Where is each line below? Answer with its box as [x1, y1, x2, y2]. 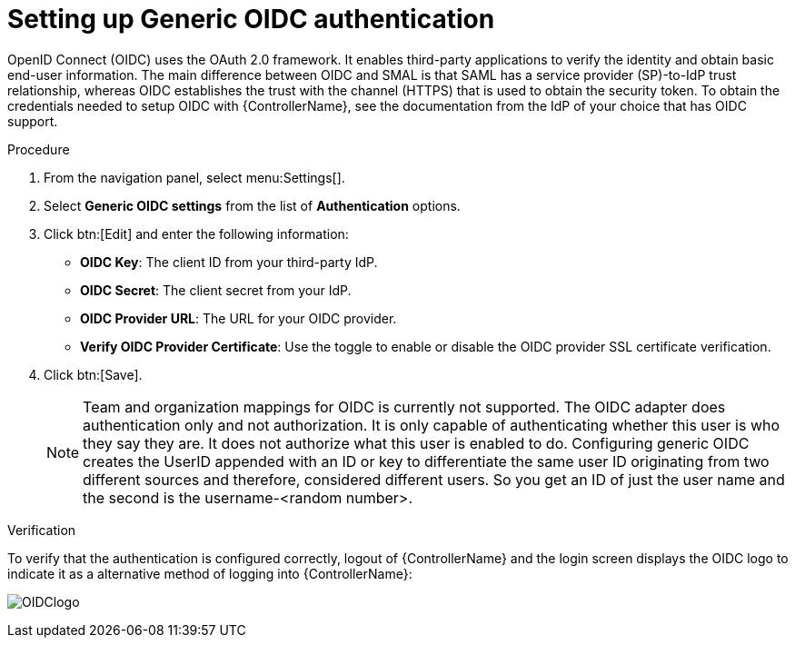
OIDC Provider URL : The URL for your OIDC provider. [80, 310, 397, 326]
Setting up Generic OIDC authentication [7, 4, 495, 35]
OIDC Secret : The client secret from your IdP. [80, 282, 352, 298]
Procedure [7, 141, 70, 157]
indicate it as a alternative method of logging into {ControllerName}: [7, 565, 412, 581]
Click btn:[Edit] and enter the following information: [44, 225, 349, 242]
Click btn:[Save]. [44, 366, 143, 382]
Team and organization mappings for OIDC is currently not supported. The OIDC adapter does [83, 397, 726, 416]
